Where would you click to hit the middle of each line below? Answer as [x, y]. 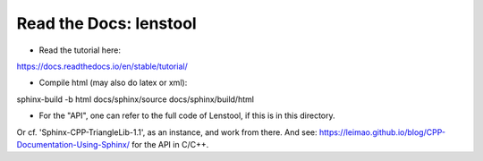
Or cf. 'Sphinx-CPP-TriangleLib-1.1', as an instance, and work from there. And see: [167, 132]
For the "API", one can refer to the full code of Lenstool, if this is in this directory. [187, 115]
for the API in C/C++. [170, 144]
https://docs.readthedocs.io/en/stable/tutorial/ [102, 66]
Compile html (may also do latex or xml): [113, 83]
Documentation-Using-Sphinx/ [73, 144]
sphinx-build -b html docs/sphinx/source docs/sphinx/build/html [136, 99]
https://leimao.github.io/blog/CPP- [382, 132]
